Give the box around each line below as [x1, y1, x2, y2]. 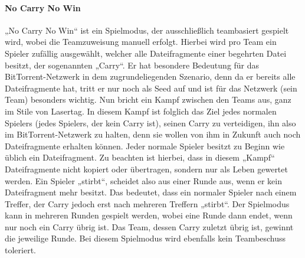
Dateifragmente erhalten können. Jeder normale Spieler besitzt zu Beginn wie [5, 139, 285, 152]
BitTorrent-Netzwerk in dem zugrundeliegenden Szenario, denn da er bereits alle [5, 70, 296, 83]
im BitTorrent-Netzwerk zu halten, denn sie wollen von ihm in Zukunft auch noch [5, 128, 301, 141]
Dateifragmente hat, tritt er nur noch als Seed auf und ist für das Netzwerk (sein [5, 81, 297, 94]
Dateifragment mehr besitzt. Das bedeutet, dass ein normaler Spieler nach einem [5, 186, 297, 198]
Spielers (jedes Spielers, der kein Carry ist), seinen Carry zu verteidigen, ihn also [5, 116, 296, 129]
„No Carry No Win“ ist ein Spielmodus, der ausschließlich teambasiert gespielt [5, 24, 289, 36]
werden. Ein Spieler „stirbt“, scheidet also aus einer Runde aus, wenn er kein [5, 174, 282, 187]
